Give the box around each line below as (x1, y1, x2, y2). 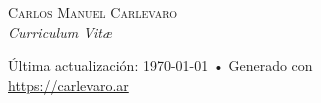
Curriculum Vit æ (8, 21, 113, 42)
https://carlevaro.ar (8, 74, 129, 95)
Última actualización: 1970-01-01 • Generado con (8, 55, 313, 76)
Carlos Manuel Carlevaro (8, 2, 178, 22)
